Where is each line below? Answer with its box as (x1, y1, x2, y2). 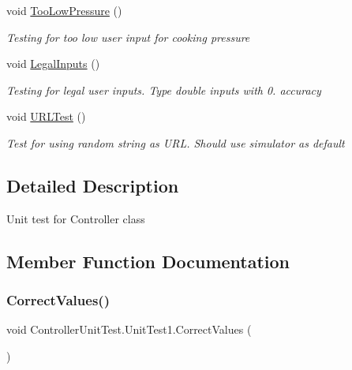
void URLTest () (6, 108, 86, 125)
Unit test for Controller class (6, 210, 145, 226)
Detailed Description (6, 173, 179, 197)
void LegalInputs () (6, 55, 100, 72)
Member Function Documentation (6, 249, 290, 273)
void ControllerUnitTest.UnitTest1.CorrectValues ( (6, 321, 252, 338)
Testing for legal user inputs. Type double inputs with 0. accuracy (6, 81, 321, 98)
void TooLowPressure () (6, 2, 122, 18)
